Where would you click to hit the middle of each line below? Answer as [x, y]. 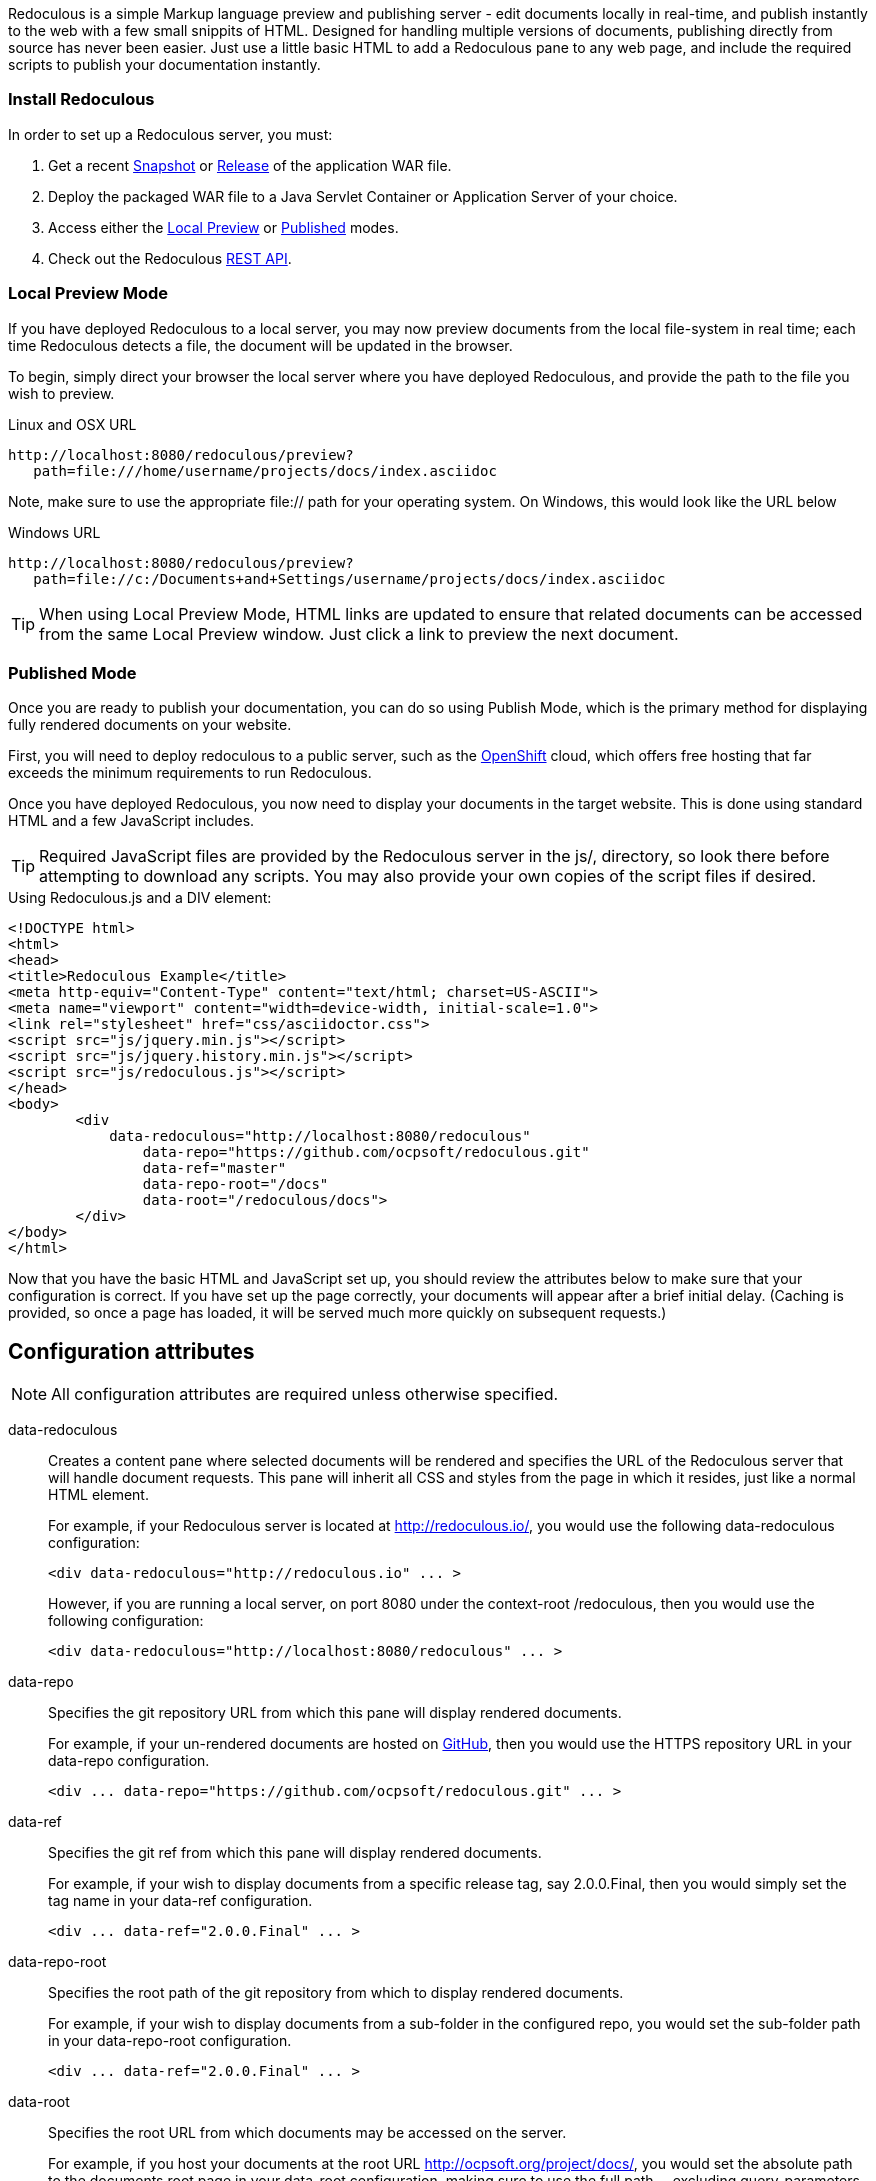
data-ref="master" [214, 1168]
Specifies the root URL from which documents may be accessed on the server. [307, 2133]
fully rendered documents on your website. [150, 725]
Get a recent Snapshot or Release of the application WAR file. [250, 165]
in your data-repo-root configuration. [170, 2041]
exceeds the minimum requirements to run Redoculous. [190, 773]
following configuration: [126, 1621]
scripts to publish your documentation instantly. [164, 64]
